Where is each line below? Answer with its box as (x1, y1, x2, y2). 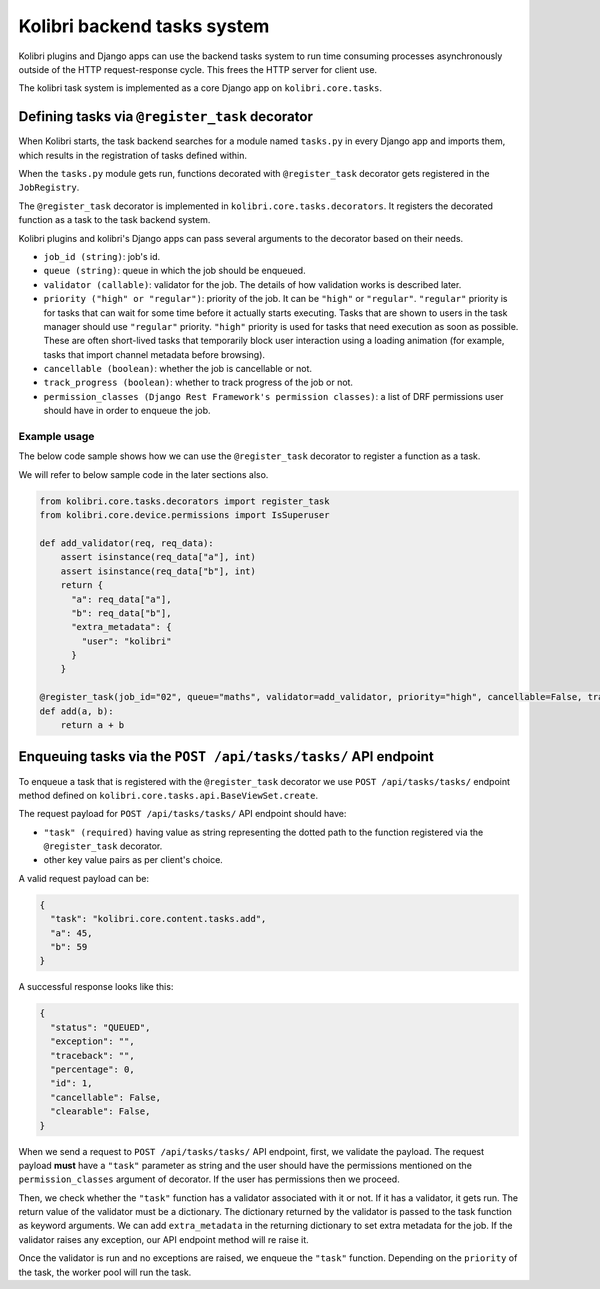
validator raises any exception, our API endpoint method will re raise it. (18, 1233, 309, 1245)
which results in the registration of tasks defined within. (18, 149, 248, 161)
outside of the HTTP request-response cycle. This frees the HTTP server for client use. (18, 63, 378, 75)
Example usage (18, 430, 95, 444)
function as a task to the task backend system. (18, 214, 211, 226)
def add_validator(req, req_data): (39, 537, 214, 549)
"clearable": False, (50, 1106, 151, 1117)
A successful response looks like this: (18, 981, 174, 993)
